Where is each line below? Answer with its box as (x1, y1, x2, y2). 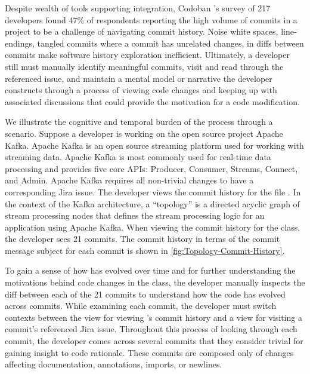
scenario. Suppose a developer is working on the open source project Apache (5, 127, 283, 139)
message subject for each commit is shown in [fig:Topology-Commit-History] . (5, 244, 285, 256)
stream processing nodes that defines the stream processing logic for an (5, 209, 265, 222)
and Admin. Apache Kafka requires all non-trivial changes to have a (5, 174, 254, 186)
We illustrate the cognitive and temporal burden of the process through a (5, 115, 273, 128)
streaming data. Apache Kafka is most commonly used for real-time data (5, 151, 271, 163)
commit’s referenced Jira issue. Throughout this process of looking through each (5, 323, 297, 335)
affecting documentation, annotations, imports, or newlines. (5, 358, 222, 370)
